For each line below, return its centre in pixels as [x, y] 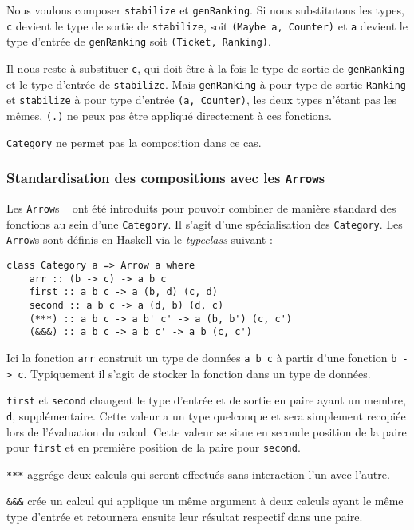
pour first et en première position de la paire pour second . [154, 447]
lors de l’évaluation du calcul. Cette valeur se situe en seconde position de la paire [207, 431]
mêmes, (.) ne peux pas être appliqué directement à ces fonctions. [169, 115]
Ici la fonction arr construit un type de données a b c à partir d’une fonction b [202, 357]
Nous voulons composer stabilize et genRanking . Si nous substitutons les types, [205, 10]
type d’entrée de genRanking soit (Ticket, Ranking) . [139, 41]
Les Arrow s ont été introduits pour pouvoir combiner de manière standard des [201, 208]
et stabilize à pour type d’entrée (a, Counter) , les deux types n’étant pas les [202, 100]
